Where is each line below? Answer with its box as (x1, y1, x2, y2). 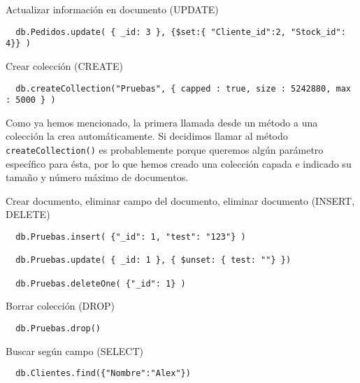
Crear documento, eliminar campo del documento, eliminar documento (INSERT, (6, 193, 355, 208)
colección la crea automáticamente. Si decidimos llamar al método (6, 129, 288, 143)
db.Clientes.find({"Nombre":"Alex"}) (15, 368, 191, 379)
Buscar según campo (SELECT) (6, 343, 143, 358)
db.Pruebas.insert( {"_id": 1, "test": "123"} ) (15, 232, 246, 243)
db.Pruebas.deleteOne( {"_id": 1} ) (15, 278, 186, 289)
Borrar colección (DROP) (6, 298, 115, 313)
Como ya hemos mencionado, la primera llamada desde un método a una (6, 115, 318, 129)
